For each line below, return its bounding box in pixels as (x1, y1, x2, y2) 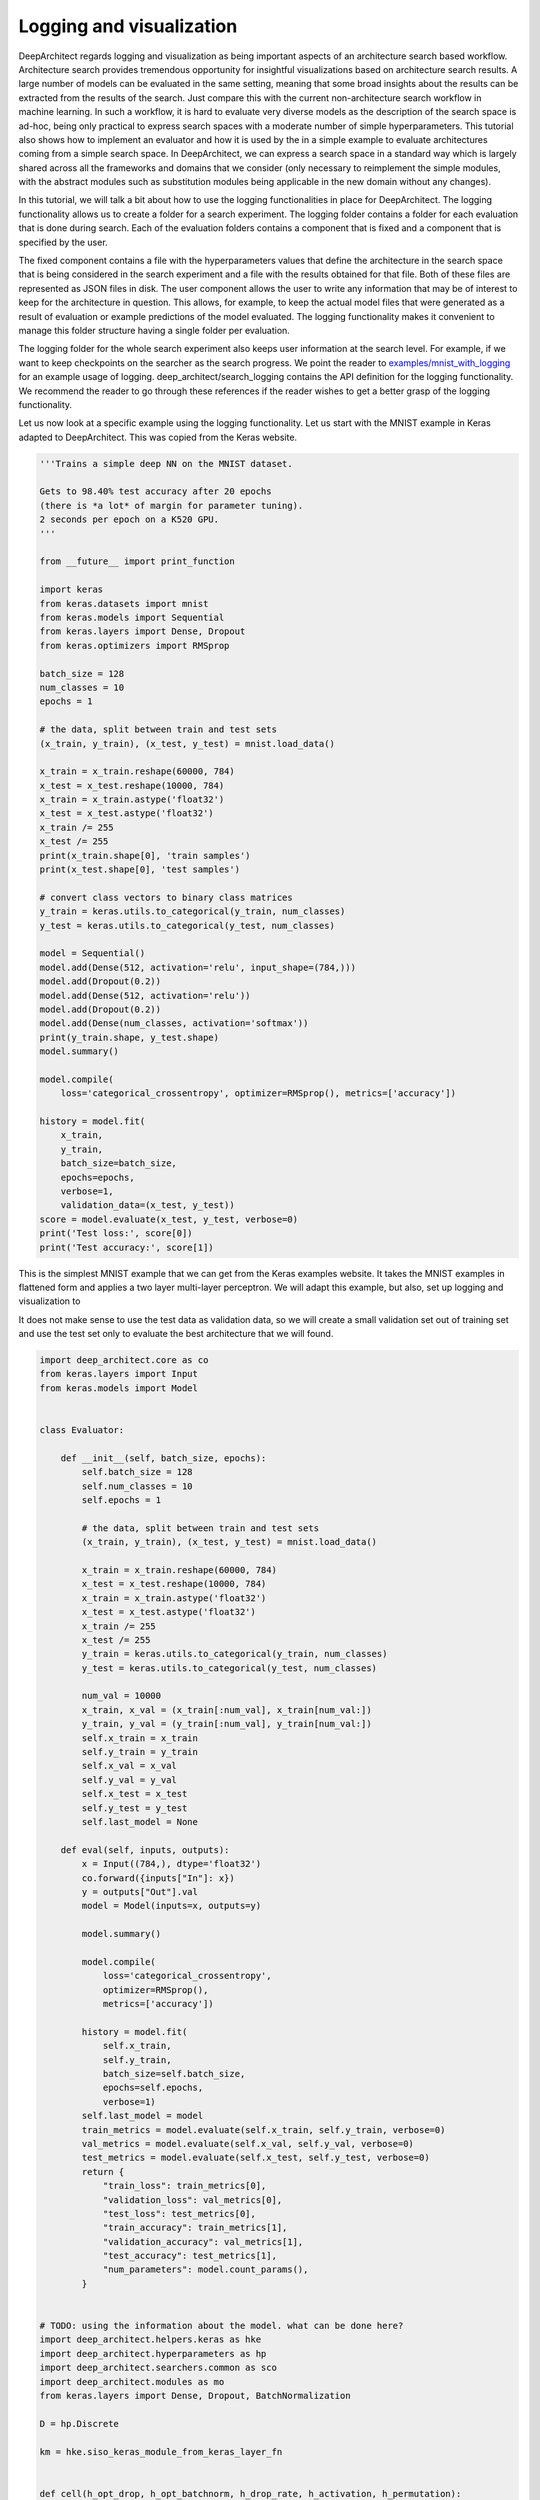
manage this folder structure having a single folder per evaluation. (18, 324, 290, 336)
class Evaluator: (39, 1425, 125, 1436)
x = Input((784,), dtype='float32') (81, 1858, 262, 1870)
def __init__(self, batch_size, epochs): (60, 1452, 267, 1464)
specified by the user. (18, 236, 109, 248)
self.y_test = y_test (81, 1802, 188, 1814)
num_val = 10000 (81, 1690, 162, 1702)
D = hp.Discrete (39, 2418, 120, 2429)
